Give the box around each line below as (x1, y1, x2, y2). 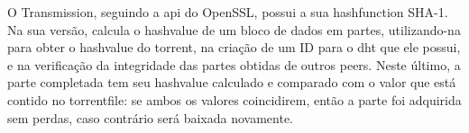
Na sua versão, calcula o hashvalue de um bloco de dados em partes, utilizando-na (7, 20, 461, 39)
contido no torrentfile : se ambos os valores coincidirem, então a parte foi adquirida (7, 90, 462, 109)
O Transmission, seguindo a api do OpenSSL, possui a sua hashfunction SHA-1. (7, 3, 448, 21)
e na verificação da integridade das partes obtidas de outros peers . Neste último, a (7, 55, 461, 74)
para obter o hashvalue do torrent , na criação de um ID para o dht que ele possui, (7, 38, 461, 57)
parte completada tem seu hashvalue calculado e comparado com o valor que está (7, 73, 456, 92)
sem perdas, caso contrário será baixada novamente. (7, 108, 293, 127)
